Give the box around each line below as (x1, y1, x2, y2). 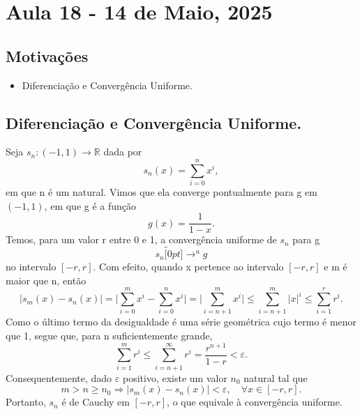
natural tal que (243, 370, 308, 385)
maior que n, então (6, 273, 86, 287)
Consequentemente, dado (6, 370, 112, 385)
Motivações (6, 45, 89, 66)
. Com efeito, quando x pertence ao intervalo (93, 259, 284, 274)
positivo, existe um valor (122, 370, 227, 385)
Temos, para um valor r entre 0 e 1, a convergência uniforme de (6, 232, 277, 247)
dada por (103, 144, 142, 159)
